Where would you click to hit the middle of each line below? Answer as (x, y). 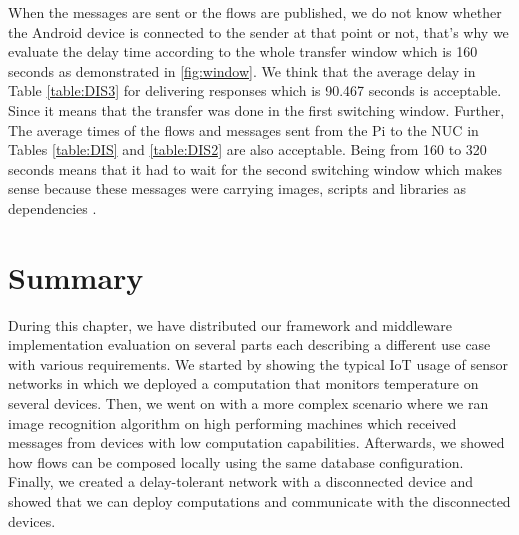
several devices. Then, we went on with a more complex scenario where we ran (248, 403)
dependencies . (52, 207)
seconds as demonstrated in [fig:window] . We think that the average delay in (242, 70)
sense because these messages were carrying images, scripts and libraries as (237, 188)
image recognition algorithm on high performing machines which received (232, 422)
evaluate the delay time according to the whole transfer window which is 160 (243, 51)
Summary (76, 276)
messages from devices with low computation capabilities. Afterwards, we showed (256, 442)
